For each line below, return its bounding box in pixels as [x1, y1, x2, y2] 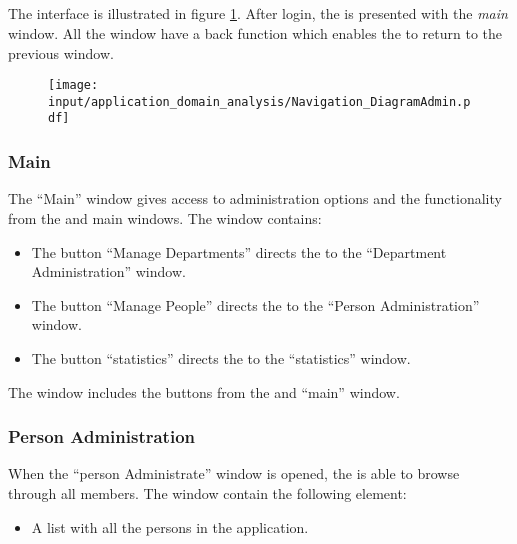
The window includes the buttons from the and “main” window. [8, 381, 400, 402]
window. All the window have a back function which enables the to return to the [8, 22, 503, 43]
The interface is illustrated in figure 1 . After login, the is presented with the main [8, 3, 508, 24]
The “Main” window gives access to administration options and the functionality [8, 188, 502, 209]
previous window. [8, 42, 114, 63]
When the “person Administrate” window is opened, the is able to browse [8, 463, 460, 484]
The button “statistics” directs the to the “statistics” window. [31, 347, 411, 368]
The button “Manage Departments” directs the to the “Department [31, 241, 447, 262]
